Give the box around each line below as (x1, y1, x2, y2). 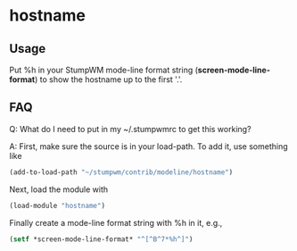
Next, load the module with (9, 184, 109, 195)
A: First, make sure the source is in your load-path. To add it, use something (9, 140, 288, 152)
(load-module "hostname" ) (9, 201, 105, 210)
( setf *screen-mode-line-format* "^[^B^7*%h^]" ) (9, 234, 194, 244)
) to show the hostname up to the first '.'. (34, 74, 183, 85)
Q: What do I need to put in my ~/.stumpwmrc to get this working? (9, 123, 252, 134)
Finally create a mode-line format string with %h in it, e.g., (9, 217, 223, 228)
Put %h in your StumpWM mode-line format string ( (9, 64, 199, 75)
